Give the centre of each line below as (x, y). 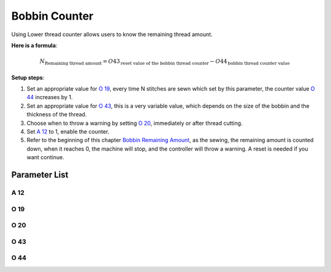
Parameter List (40, 175)
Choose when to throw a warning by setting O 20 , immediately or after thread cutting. (135, 123)
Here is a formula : (34, 45)
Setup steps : (28, 77)
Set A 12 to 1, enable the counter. (68, 132)
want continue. (45, 157)
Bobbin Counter (52, 16)
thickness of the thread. (57, 115)
